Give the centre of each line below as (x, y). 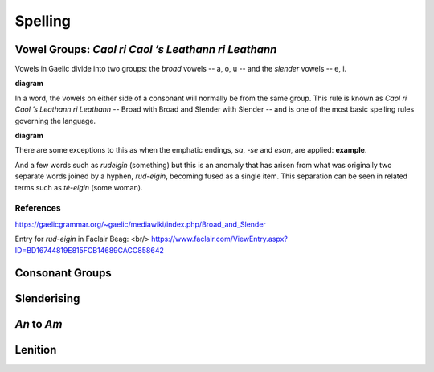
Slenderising (47, 298)
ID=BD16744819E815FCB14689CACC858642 (89, 250)
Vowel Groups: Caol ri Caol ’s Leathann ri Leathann (146, 49)
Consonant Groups (63, 273)
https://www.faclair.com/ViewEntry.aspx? (220, 239)
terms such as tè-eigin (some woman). (79, 187)
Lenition (36, 350)
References (38, 208)
